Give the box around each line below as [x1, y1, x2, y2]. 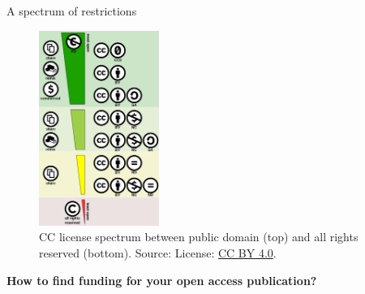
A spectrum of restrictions [6, 2, 137, 19]
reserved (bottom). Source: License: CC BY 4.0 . [39, 244, 277, 261]
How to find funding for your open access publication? [6, 271, 317, 288]
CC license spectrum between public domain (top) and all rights [39, 228, 359, 245]
